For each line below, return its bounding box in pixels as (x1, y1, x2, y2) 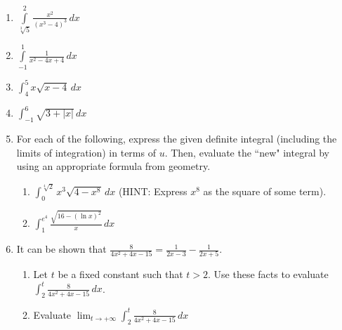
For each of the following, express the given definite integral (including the (16, 131, 337, 146)
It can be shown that (16, 242, 107, 256)
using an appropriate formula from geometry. (16, 159, 211, 173)
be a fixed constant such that (58, 267, 183, 282)
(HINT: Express (118, 183, 188, 198)
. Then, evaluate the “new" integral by (164, 145, 329, 159)
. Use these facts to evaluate (208, 267, 329, 282)
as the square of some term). (203, 183, 327, 198)
